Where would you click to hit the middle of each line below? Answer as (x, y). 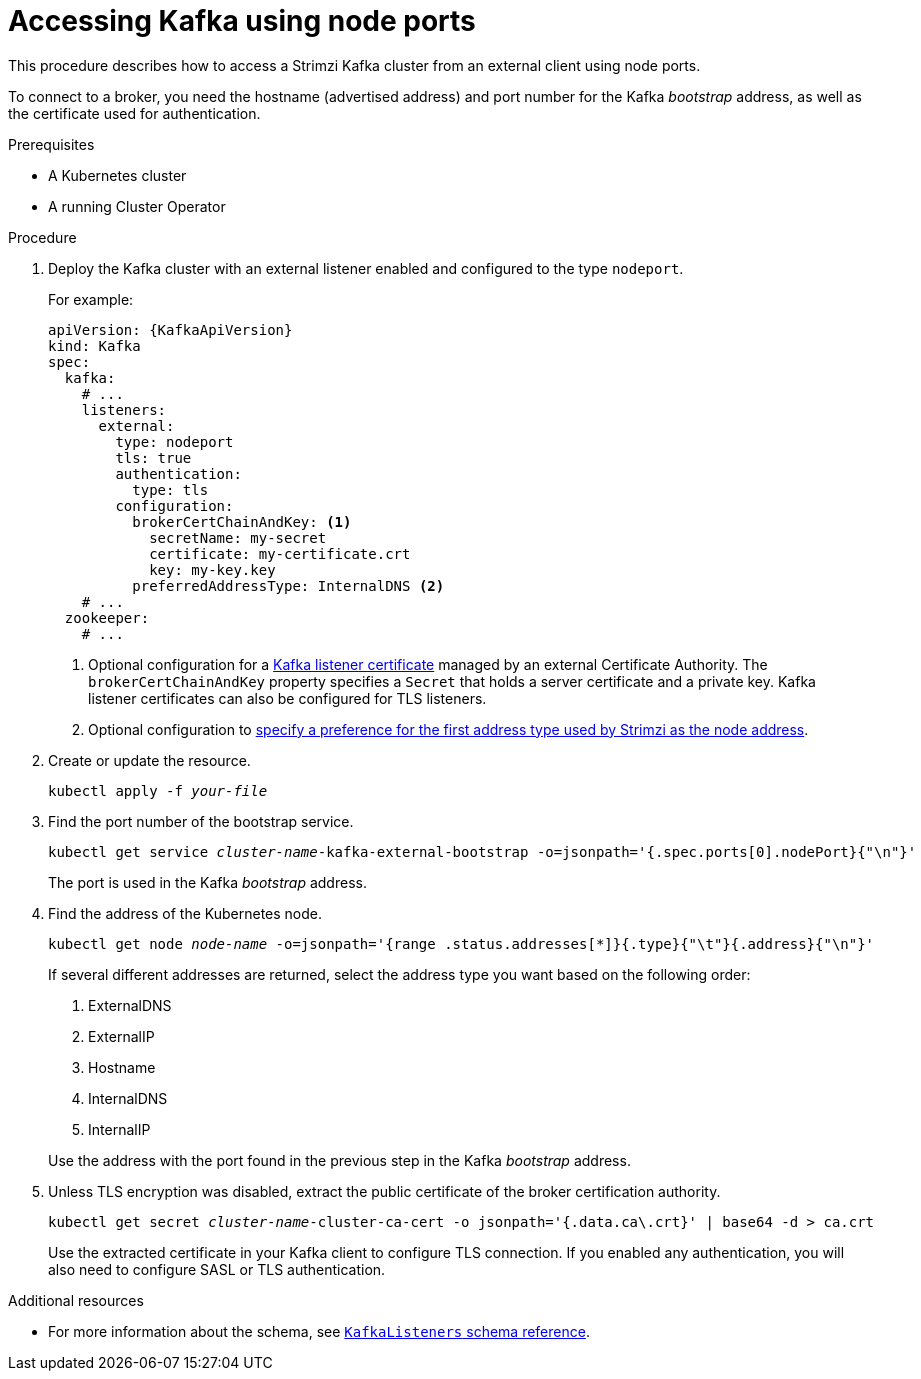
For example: (91, 299)
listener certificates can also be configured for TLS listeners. (287, 698)
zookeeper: (107, 617)
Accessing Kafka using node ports (242, 21)
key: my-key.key (212, 569)
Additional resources (76, 1300)
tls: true (153, 457)
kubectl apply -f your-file (158, 790)
